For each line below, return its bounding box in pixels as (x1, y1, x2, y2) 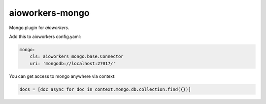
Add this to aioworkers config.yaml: (9, 34, 81, 39)
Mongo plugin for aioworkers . (9, 25, 69, 31)
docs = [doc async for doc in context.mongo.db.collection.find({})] (19, 86, 191, 92)
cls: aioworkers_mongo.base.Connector (30, 54, 124, 59)
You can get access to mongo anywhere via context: (9, 73, 116, 79)
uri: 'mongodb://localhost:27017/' (30, 61, 116, 66)
